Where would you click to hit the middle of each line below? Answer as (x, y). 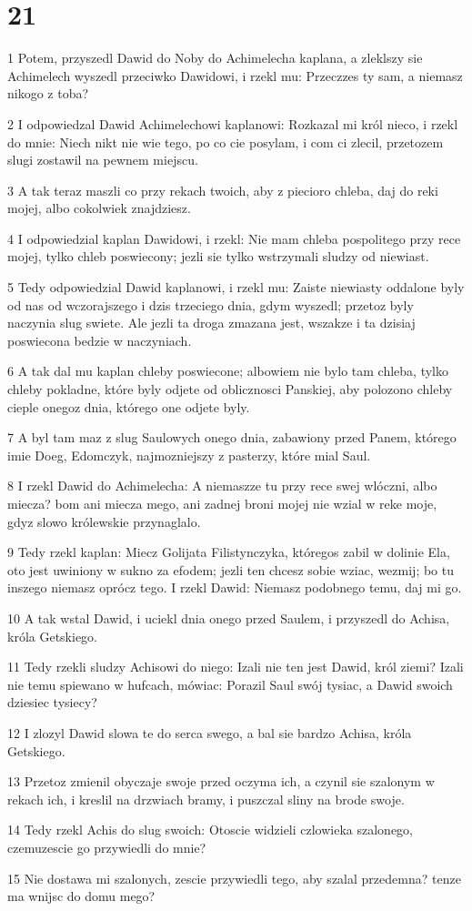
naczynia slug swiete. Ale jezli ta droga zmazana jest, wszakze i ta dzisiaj (211, 323)
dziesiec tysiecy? (52, 702)
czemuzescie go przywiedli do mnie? (107, 847)
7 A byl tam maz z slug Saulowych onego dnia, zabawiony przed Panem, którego (232, 437)
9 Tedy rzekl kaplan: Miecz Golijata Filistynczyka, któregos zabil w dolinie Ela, (229, 552)
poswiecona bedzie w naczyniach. (100, 340)
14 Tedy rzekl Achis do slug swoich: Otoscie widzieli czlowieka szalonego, (211, 830)
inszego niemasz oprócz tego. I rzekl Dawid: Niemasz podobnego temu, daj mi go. (235, 587)
